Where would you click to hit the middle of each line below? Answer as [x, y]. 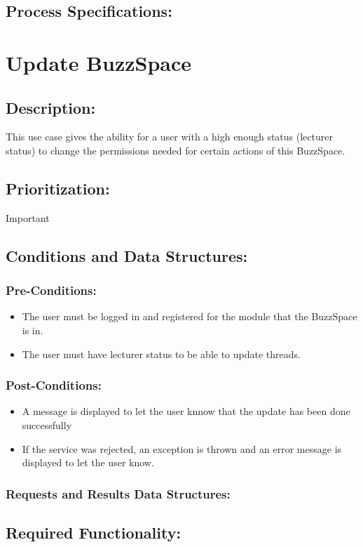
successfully [47, 424]
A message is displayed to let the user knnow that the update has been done [186, 411]
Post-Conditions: [54, 385]
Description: [51, 107]
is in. [33, 330]
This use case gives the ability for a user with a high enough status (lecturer [169, 137]
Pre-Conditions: [51, 290]
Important [28, 217]
